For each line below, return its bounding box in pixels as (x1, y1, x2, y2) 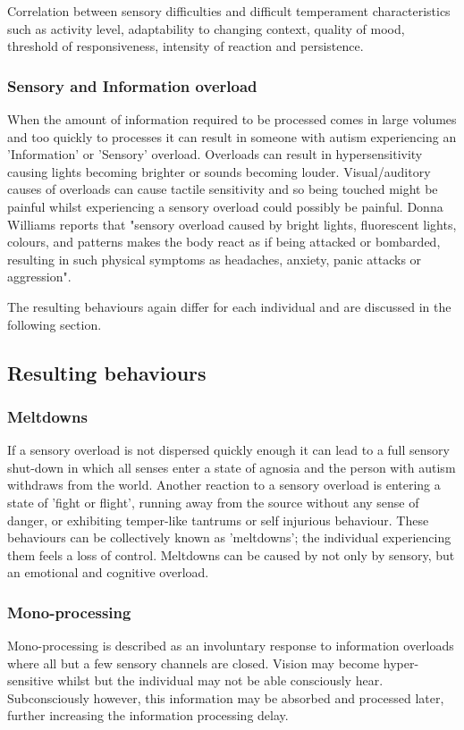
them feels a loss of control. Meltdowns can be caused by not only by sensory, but (7, 545, 455, 564)
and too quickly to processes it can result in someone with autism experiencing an (7, 127, 457, 146)
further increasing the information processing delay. (7, 706, 289, 725)
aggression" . (7, 267, 72, 286)
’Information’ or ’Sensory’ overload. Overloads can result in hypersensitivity (7, 145, 423, 164)
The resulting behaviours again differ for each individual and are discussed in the (7, 297, 451, 315)
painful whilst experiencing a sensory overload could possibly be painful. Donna (7, 197, 443, 215)
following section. (7, 315, 102, 333)
